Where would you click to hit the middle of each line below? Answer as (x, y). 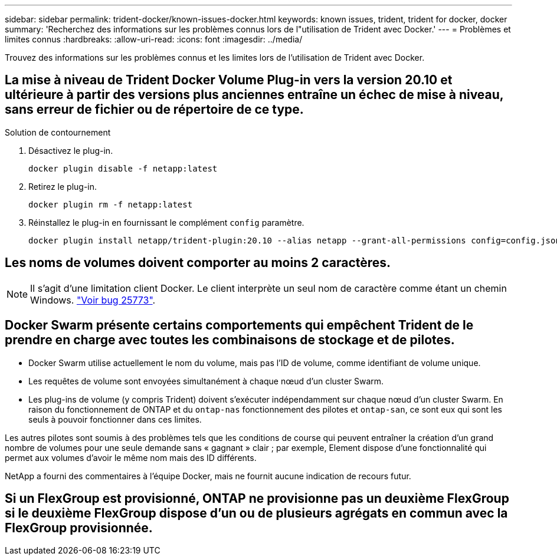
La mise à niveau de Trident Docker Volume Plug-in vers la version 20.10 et (229, 80)
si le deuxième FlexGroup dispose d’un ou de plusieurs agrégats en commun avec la (256, 513)
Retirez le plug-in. (63, 186)
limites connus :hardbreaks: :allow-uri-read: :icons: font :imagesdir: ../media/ (154, 39)
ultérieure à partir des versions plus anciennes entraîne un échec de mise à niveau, (254, 95)
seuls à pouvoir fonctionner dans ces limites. (115, 419)
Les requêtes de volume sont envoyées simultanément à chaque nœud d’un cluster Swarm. (206, 381)
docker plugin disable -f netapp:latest (123, 168)
